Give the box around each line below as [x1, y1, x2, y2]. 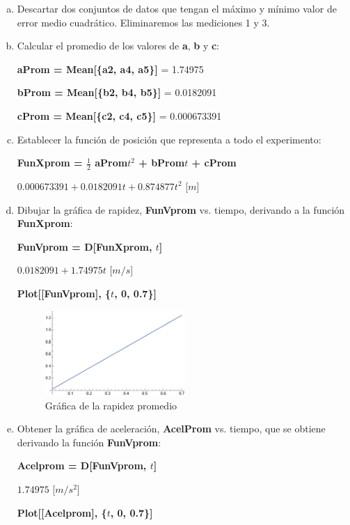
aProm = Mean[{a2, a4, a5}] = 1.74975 [17, 61, 204, 76]
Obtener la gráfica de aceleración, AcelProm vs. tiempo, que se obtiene [17, 421, 326, 436]
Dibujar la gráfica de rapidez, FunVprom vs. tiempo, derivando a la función [17, 202, 345, 217]
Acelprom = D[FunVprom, [17, 458, 147, 473]
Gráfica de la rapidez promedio [45, 398, 177, 412]
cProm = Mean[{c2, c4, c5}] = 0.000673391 [17, 108, 222, 123]
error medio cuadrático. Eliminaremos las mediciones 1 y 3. [17, 15, 270, 29]
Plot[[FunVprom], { [17, 285, 111, 300]
